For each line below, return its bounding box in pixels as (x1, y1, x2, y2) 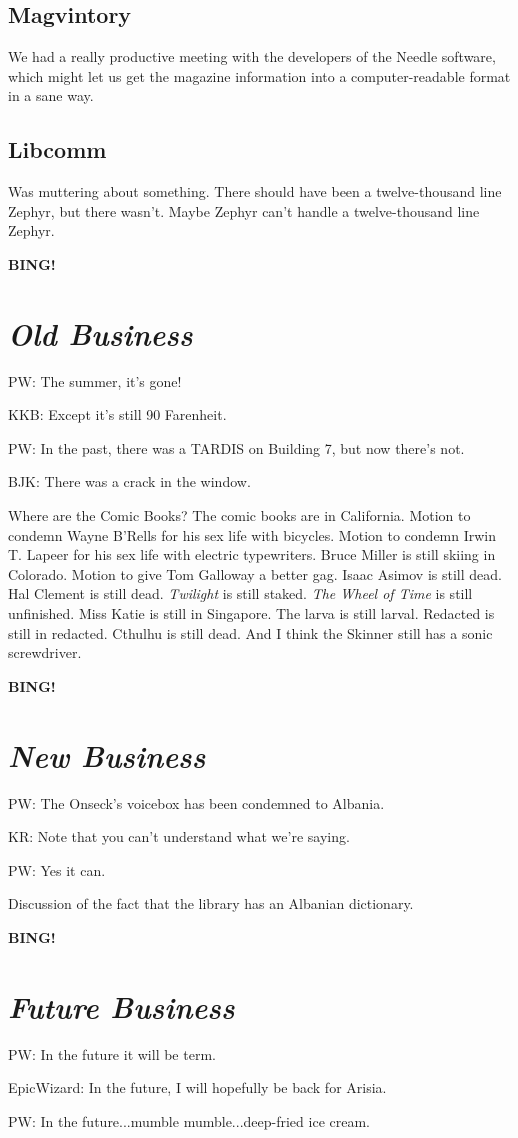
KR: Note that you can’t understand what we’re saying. (8, 826, 350, 847)
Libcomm (8, 134, 107, 165)
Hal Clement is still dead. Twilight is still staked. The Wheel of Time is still (8, 583, 473, 604)
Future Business (8, 985, 235, 1027)
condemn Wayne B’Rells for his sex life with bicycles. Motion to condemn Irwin (8, 524, 497, 545)
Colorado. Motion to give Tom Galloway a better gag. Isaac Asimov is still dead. (8, 563, 502, 584)
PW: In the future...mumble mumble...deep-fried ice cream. (8, 1110, 370, 1131)
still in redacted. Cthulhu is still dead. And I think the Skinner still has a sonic (8, 622, 493, 643)
